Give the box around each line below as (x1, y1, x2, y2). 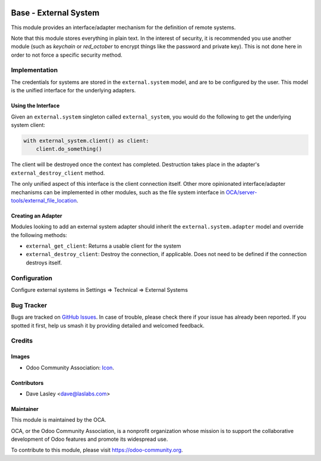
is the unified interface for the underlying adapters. (11, 87, 136, 94)
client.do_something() (36, 146, 102, 152)
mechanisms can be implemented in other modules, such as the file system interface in (11, 188, 225, 196)
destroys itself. (26, 259, 62, 266)
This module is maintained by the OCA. (11, 416, 106, 423)
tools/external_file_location (11, 197, 77, 204)
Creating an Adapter (11, 212, 62, 219)
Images (11, 353, 30, 360)
